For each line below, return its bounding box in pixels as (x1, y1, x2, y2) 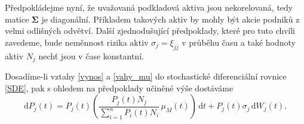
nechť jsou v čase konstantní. (38, 49, 144, 62)
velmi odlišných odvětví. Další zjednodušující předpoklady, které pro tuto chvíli (5, 24, 295, 37)
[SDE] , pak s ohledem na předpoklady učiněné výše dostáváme (5, 81, 234, 94)
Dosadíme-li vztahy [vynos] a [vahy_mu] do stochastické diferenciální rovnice (5, 70, 287, 82)
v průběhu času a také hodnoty (182, 36, 296, 48)
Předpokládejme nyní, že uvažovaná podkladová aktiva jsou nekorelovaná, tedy (5, 1, 293, 13)
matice (5, 12, 29, 25)
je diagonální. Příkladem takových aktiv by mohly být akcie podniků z (41, 12, 300, 25)
